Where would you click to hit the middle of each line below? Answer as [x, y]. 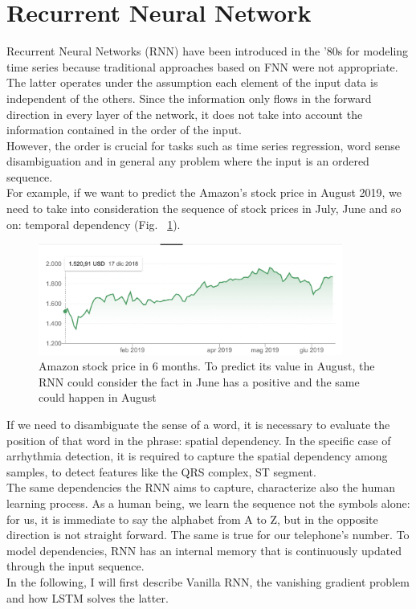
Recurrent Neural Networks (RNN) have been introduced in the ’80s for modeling [208, 51]
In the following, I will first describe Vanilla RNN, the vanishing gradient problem [208, 581]
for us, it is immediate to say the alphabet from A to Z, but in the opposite [192, 519]
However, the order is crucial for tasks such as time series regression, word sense [203, 145]
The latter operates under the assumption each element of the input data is [192, 82]
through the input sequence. [75, 566]
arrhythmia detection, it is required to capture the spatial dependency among [197, 456]
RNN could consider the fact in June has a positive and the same [199, 381]
